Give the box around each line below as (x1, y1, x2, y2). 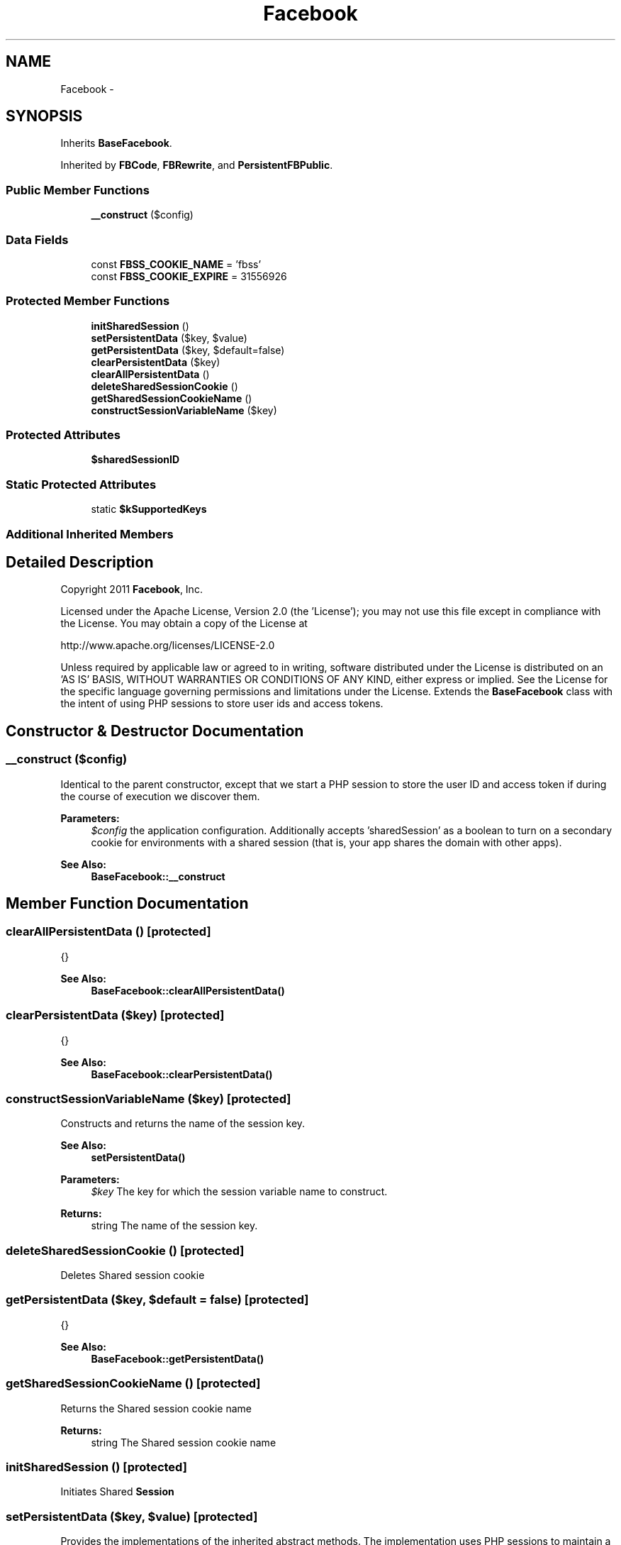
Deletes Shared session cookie (60, 1269, 205, 1282)
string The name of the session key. (91, 1219, 258, 1232)
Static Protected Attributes (6, 477, 157, 492)
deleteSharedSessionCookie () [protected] (6, 1243, 245, 1258)
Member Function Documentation (6, 895, 249, 913)
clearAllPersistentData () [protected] (6, 924, 211, 939)
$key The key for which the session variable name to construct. (91, 1185, 388, 1198)
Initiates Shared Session (60, 1485, 174, 1498)
